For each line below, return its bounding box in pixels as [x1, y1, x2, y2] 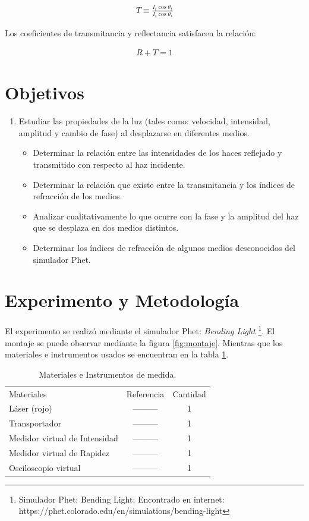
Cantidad [172, 387, 206, 400]
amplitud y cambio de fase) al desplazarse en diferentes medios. [18, 126, 250, 139]
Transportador [9, 417, 62, 429]
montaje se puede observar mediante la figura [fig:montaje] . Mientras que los [5, 336, 283, 349]
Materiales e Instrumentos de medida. [39, 368, 176, 380]
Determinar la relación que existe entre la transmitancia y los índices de [33, 178, 295, 190]
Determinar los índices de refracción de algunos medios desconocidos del [33, 241, 295, 253]
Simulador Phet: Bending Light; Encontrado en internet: [18, 492, 225, 505]
